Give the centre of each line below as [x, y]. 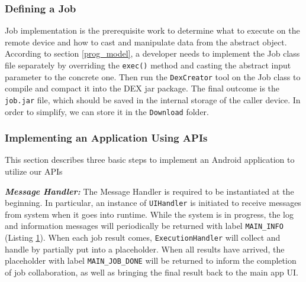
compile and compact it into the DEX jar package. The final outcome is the [142, 88]
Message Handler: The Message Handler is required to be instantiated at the [149, 191]
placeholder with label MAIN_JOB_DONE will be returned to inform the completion [151, 260]
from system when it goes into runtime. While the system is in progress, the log [149, 214]
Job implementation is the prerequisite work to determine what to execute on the [152, 30]
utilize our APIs [34, 171]
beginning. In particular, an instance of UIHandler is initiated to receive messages [153, 203]
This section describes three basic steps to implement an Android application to [150, 160]
